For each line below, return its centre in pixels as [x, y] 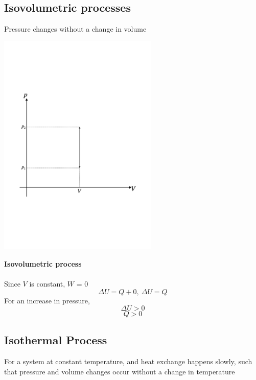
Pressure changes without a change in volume [75, 29]
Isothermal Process [56, 340]
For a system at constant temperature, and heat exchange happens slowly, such [128, 361]
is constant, [47, 283]
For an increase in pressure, [47, 300]
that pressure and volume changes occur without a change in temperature [120, 371]
